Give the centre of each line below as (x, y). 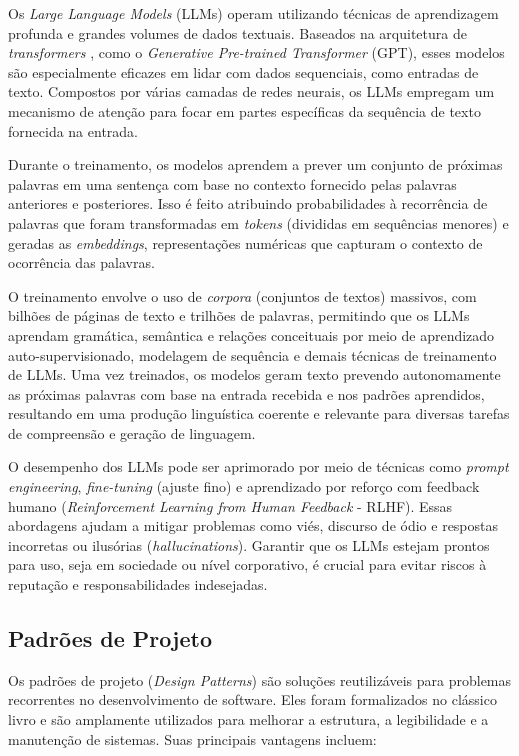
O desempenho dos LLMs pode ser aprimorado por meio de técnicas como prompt (258, 466)
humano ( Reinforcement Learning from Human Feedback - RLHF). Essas (230, 505)
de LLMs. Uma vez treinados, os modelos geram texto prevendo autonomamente (254, 374)
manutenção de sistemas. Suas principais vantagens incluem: (192, 738)
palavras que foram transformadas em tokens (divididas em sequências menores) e (258, 222)
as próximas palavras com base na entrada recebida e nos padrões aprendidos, (246, 393)
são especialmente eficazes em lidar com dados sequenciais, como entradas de (243, 71)
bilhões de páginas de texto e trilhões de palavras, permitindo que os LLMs (239, 315)
